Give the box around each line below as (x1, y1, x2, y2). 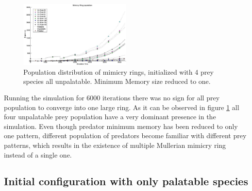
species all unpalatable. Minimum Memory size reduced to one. (23, 76, 211, 86)
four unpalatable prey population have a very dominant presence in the (4, 111, 216, 122)
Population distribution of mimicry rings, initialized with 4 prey (23, 66, 214, 77)
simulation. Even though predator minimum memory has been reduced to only (4, 121, 238, 131)
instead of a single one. (4, 149, 72, 159)
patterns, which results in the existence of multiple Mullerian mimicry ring (4, 140, 226, 150)
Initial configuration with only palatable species (4, 173, 248, 188)
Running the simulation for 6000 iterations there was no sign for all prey (4, 93, 220, 103)
